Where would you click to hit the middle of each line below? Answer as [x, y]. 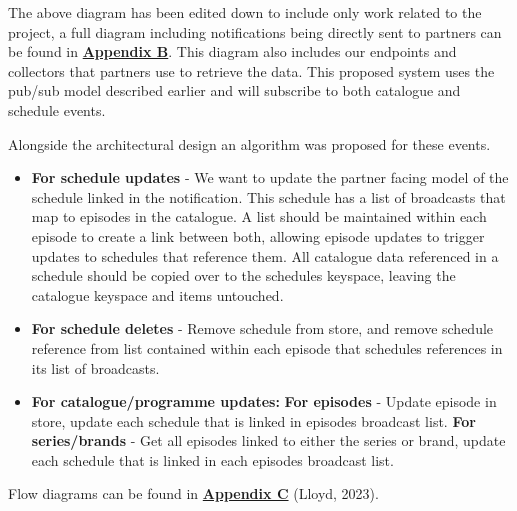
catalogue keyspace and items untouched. [157, 294]
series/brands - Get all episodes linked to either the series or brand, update [268, 440]
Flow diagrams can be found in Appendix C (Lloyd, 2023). [193, 493]
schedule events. [57, 109]
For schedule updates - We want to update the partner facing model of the [270, 177]
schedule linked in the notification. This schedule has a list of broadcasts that [268, 196]
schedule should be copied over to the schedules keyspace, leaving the [243, 275]
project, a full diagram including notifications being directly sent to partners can [255, 31]
